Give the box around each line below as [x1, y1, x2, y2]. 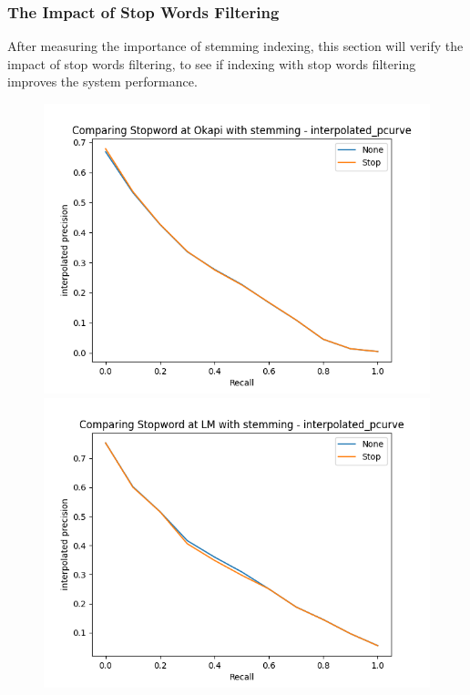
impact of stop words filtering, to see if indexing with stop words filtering [7, 54, 416, 73]
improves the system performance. [7, 72, 198, 91]
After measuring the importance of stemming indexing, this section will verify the [7, 36, 464, 56]
